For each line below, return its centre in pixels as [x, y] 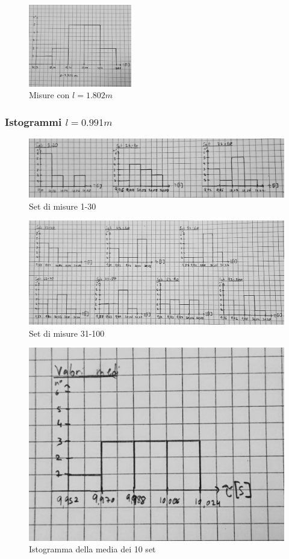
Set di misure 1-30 [63, 206]
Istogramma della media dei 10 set [92, 549]
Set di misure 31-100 [67, 333]
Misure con [49, 95]
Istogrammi [33, 121]
